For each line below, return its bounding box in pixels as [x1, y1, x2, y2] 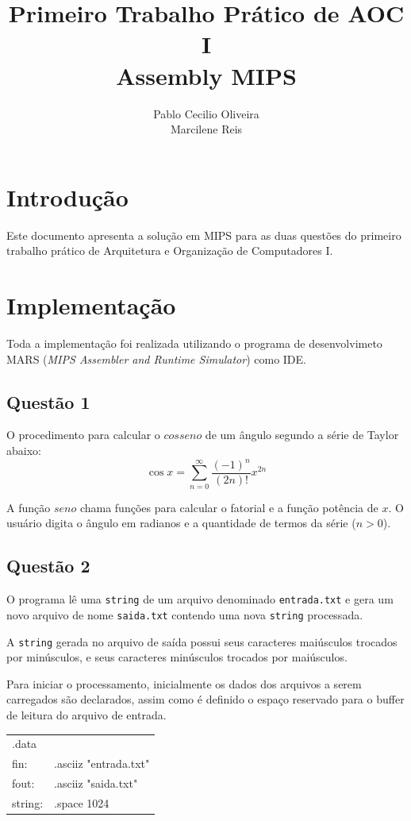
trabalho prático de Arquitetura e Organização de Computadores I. [6, 242, 333, 259]
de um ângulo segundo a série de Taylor [205, 426, 399, 443]
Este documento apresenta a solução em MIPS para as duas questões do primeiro [6, 226, 401, 243]
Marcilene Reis [170, 121, 243, 137]
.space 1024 [54, 794, 109, 811]
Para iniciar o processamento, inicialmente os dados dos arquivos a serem [6, 675, 362, 692]
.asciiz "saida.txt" [54, 774, 138, 791]
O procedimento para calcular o [6, 426, 160, 443]
